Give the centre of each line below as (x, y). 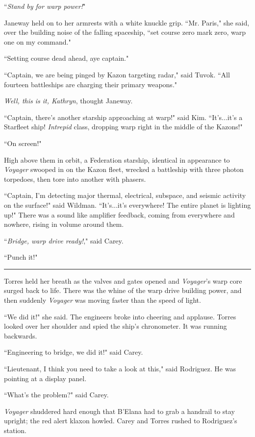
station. (15, 430)
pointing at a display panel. (45, 378)
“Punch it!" (21, 257)
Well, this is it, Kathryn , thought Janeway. (68, 101)
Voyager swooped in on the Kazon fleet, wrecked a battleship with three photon (124, 169)
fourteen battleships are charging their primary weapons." (91, 84)
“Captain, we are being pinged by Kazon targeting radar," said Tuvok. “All (117, 74)
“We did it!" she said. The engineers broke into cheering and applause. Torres (120, 316)
